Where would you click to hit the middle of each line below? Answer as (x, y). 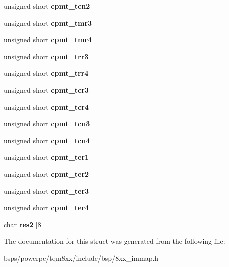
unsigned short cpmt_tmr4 (48, 40)
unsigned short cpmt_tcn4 (47, 140)
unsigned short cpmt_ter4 (47, 208)
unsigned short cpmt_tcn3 (47, 124)
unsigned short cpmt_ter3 (47, 191)
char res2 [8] (24, 224)
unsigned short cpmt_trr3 (46, 56)
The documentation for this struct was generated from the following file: (115, 241)
